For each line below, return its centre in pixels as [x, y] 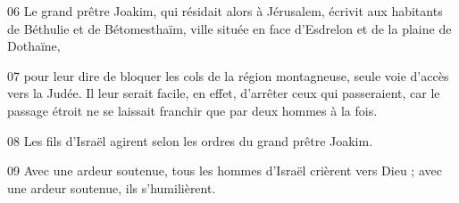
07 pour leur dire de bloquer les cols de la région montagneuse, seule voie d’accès [228, 75]
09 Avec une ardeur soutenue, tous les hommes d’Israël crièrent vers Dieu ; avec [225, 171]
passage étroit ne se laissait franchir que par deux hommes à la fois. [192, 110]
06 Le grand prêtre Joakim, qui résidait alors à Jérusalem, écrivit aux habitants [225, 11]
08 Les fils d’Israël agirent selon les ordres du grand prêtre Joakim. [190, 140]
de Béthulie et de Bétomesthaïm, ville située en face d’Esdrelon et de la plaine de [229, 28]
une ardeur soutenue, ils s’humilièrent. [112, 187]
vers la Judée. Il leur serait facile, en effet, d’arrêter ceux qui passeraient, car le [224, 93]
